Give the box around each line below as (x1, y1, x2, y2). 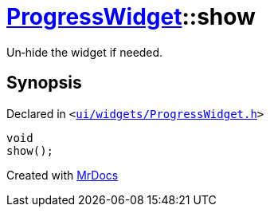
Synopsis (6, 73, 82, 93)
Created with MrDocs (6, 168, 119, 182)
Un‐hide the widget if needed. (6, 45, 163, 59)
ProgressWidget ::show (6, 3, 256, 30)
